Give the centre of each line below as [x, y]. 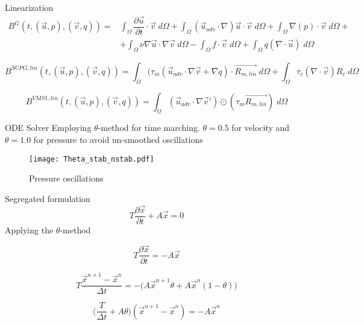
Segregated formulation [48, 198]
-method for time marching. [149, 128]
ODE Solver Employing [48, 128]
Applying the [29, 229]
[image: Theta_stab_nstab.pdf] [92, 159]
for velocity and [261, 128]
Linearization [29, 7]
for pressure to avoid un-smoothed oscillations [118, 139]
